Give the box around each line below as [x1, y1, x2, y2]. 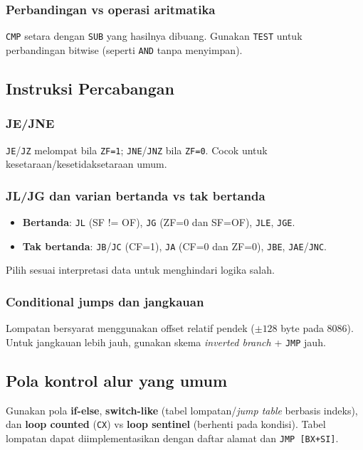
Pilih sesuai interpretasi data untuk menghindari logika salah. [6, 262, 275, 277]
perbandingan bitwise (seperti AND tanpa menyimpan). [6, 42, 243, 57]
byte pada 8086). [280, 321, 354, 336]
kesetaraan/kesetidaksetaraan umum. [6, 156, 167, 171]
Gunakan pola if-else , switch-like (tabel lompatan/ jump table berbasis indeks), [6, 402, 358, 417]
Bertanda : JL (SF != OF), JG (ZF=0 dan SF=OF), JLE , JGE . [22, 215, 295, 229]
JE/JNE [6, 114, 55, 132]
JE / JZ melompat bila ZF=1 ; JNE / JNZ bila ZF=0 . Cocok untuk [6, 142, 268, 157]
